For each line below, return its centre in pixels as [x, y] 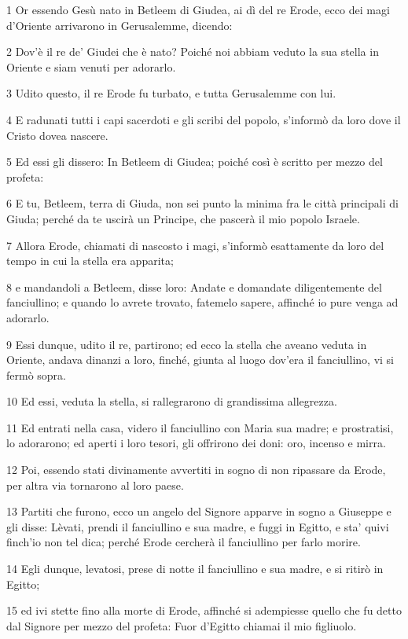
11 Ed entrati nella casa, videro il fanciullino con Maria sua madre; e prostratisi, [200, 427]
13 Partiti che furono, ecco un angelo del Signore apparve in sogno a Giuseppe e [199, 511]
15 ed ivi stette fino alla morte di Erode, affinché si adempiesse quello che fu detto [204, 610]
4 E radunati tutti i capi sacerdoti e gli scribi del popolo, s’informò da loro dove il [204, 119]
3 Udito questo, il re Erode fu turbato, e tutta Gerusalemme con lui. [171, 93]
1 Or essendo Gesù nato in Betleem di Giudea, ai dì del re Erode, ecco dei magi [198, 9]
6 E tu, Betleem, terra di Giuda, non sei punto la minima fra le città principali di [202, 203]
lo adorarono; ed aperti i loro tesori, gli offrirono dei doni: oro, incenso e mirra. [196, 443]
